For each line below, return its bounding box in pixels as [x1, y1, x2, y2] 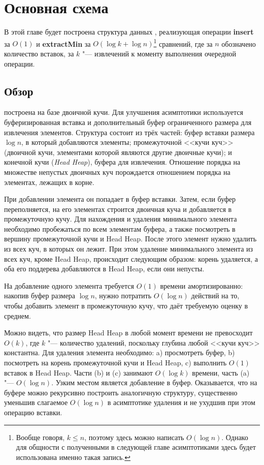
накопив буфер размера [4, 290, 76, 301]
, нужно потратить [94, 290, 152, 301]
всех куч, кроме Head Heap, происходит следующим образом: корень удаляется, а [4, 253, 258, 264]
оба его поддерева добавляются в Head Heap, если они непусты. [4, 263, 205, 274]
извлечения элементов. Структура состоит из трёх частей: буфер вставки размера [4, 127, 255, 137]
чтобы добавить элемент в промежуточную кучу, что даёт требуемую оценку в [4, 300, 248, 311]
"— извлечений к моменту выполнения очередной [82, 48, 236, 58]
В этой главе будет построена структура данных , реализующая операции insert [4, 26, 254, 37]
